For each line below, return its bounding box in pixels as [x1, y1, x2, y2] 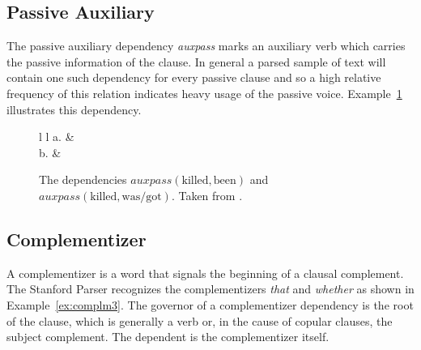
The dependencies [39, 171, 127, 188]
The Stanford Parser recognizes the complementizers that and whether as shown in [6, 280, 415, 297]
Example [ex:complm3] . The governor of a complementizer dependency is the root [6, 296, 414, 313]
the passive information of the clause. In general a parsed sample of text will [6, 53, 386, 70]
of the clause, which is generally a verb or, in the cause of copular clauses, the [6, 312, 393, 329]
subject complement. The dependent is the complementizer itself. [6, 328, 330, 345]
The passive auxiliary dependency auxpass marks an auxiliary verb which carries [6, 37, 406, 54]
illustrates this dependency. [6, 100, 142, 117]
